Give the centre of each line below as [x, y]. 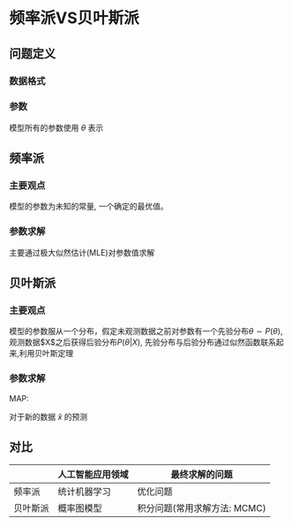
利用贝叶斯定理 [46, 354]
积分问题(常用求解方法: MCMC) [202, 507]
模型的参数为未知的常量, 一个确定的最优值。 [89, 206]
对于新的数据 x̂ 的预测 [49, 416]
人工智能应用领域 [94, 474]
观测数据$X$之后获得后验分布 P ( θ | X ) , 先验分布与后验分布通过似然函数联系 [143, 342]
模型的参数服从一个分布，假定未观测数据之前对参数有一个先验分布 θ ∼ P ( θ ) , [146, 332]
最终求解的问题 [202, 474]
